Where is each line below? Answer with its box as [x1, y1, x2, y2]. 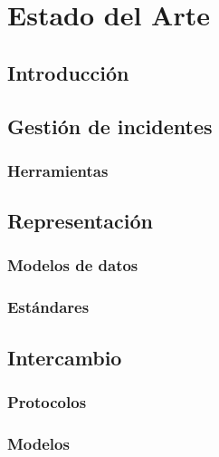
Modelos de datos [7, 254, 138, 277]
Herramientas [7, 159, 109, 181]
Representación [7, 207, 154, 235]
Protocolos [7, 390, 87, 413]
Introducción [7, 58, 129, 86]
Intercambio [7, 343, 122, 371]
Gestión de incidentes [7, 112, 213, 140]
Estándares [7, 296, 90, 318]
